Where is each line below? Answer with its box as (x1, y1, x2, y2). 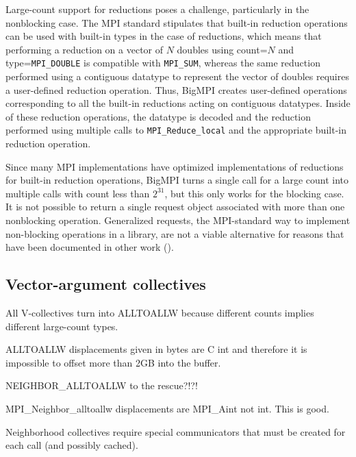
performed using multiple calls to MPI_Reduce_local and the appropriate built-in (5, 123, 346, 137)
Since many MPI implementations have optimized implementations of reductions (5, 159, 344, 173)
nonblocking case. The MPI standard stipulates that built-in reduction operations (5, 15, 348, 29)
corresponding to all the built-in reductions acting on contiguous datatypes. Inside (5, 96, 351, 110)
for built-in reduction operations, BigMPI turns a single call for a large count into (5, 173, 349, 187)
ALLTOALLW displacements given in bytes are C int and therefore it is (5, 342, 307, 356)
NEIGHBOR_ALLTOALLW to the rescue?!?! (5, 378, 198, 393)
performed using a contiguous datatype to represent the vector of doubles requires (5, 69, 349, 84)
